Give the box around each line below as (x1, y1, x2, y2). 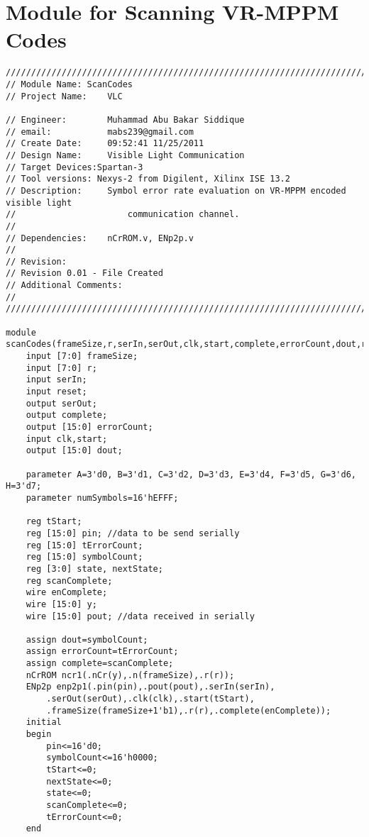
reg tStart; (26, 516, 82, 527)
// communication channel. (6, 209, 240, 220)
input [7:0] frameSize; (26, 351, 138, 362)
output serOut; (26, 398, 97, 409)
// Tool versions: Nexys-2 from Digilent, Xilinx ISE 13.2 (6, 174, 290, 184)
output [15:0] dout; (26, 445, 123, 456)
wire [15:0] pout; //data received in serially (26, 611, 255, 621)
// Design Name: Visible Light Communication (6, 150, 245, 160)
